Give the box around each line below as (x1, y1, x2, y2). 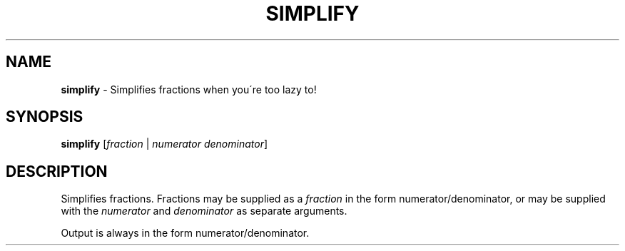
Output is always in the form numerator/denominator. (61, 227, 310, 240)
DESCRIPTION (6, 162, 108, 180)
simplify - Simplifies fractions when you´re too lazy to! (61, 83, 317, 96)
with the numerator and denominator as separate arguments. (61, 205, 347, 217)
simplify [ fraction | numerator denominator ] (61, 138, 268, 150)
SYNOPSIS (6, 108, 83, 126)
